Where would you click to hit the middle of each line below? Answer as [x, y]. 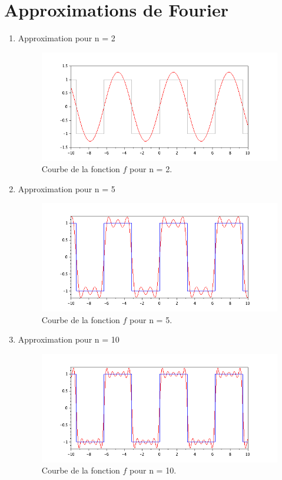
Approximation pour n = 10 [69, 339]
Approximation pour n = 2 [67, 38]
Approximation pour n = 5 [67, 188]
